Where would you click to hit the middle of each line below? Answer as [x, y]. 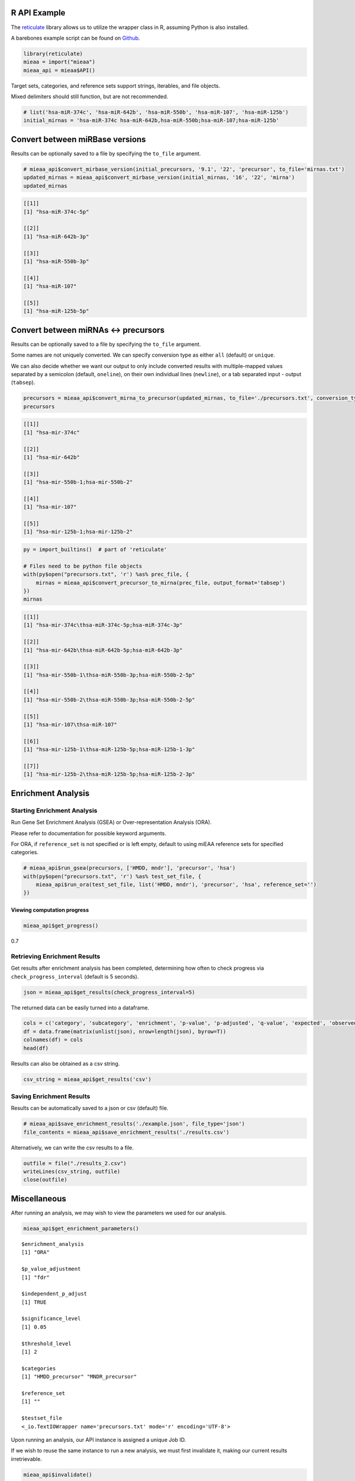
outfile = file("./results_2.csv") [75, 1163]
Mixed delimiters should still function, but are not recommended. [90, 97]
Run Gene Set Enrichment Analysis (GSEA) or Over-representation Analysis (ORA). [111, 822]
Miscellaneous [38, 1199]
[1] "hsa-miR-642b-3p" [56, 236]
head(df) [36, 1048]
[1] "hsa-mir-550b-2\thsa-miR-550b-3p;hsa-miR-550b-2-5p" [109, 700]
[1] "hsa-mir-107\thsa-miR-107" [70, 725]
